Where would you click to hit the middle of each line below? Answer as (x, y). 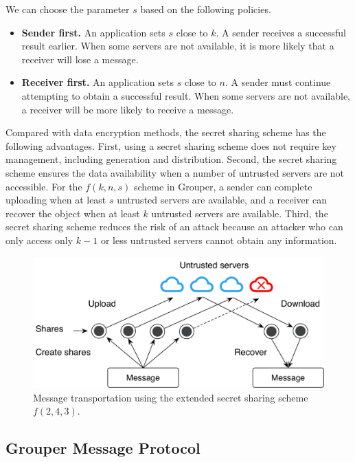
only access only (39, 240)
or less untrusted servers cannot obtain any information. (219, 240)
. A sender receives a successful (281, 32)
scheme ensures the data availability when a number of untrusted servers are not (175, 172)
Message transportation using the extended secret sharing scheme (171, 397)
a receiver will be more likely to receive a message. (128, 109)
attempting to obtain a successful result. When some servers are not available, (186, 95)
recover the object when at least (73, 213)
